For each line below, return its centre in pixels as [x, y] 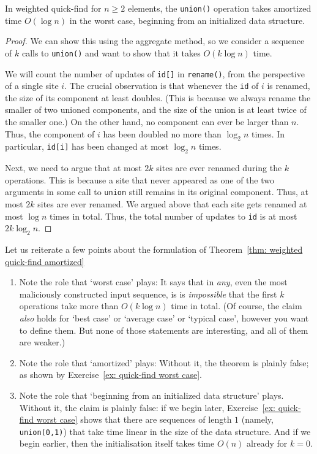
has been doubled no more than [162, 133]
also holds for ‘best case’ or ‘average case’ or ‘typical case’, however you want [164, 318]
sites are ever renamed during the [219, 168]
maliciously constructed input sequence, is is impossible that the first [148, 294]
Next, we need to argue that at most [73, 168]
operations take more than [69, 306]
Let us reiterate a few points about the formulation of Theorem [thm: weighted [154, 249]
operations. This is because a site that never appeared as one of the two [140, 179]
